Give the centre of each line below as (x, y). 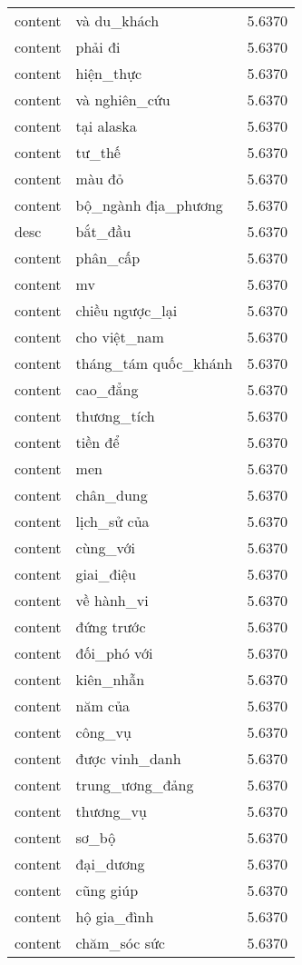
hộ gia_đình (115, 916)
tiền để (97, 442)
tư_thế (98, 152)
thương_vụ (111, 811)
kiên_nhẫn (110, 679)
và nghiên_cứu (123, 99)
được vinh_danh (128, 758)
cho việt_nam (120, 337)
